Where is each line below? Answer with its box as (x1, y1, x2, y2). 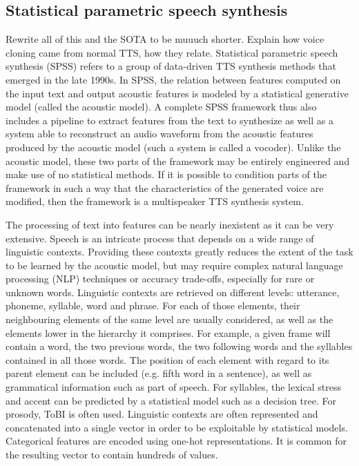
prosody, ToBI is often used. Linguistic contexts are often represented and (6, 407, 318, 421)
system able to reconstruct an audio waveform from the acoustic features (6, 126, 313, 141)
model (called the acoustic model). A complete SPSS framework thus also (6, 99, 317, 114)
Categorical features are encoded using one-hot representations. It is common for (6, 434, 347, 448)
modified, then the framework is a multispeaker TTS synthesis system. (6, 194, 304, 208)
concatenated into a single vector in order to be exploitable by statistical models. (6, 420, 348, 434)
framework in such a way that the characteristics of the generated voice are (6, 180, 324, 195)
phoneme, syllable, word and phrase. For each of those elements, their (6, 298, 300, 313)
